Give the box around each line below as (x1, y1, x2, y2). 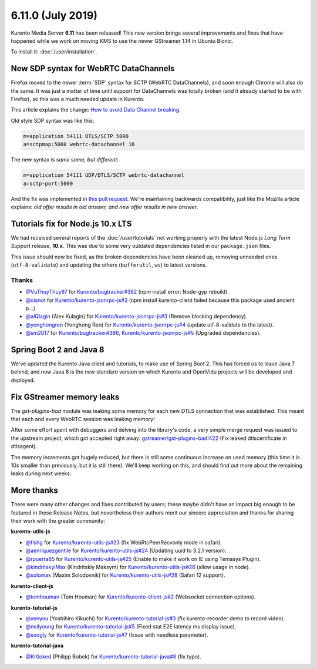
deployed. (11, 376, 35, 384)
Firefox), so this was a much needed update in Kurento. (11, 96, 145, 103)
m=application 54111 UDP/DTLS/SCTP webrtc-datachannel (23, 172, 184, 179)
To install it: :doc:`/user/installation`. (11, 48, 97, 55)
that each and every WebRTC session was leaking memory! (11, 416, 155, 423)
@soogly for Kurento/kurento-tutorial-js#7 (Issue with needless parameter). (25, 631, 208, 638)
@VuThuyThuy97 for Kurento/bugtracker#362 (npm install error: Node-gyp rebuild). (25, 288, 229, 295)
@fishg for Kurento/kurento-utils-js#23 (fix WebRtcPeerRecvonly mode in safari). (25, 539, 222, 546)
